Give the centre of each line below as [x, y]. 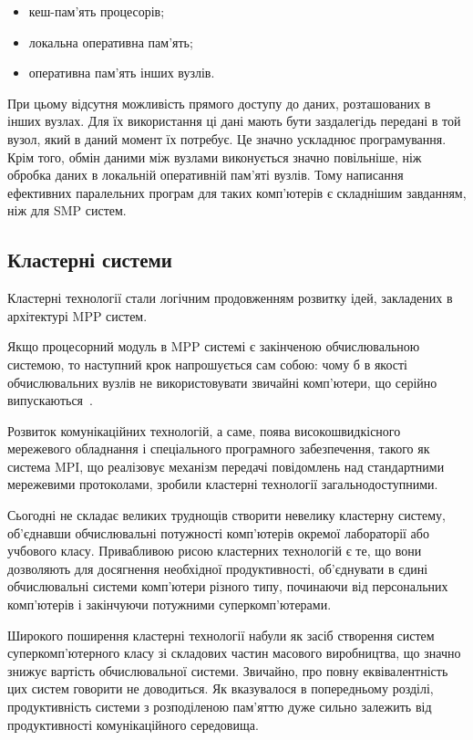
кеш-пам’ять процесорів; [97, 11]
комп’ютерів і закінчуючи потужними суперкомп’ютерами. [170, 605]
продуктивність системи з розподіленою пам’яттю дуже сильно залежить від [220, 707]
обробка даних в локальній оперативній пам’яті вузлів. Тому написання [206, 175]
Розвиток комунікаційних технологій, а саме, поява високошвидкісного [204, 430]
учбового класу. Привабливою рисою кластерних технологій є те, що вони [215, 551]
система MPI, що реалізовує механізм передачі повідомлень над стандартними [226, 466]
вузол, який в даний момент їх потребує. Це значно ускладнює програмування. [227, 138]
